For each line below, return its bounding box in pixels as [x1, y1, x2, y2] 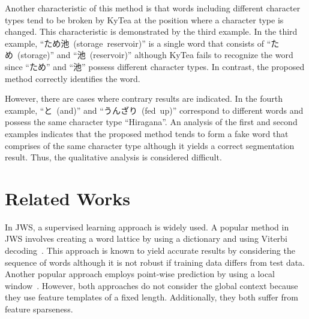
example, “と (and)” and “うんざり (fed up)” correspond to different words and [5, 104, 304, 116]
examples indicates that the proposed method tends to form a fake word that [5, 127, 289, 139]
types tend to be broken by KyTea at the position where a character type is [5, 13, 284, 26]
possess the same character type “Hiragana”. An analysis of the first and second [5, 116, 298, 128]
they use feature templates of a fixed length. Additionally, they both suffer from [5, 291, 298, 303]
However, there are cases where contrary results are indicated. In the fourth [5, 92, 283, 105]
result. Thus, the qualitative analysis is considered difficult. [5, 151, 222, 163]
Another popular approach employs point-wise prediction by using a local [5, 268, 275, 280]
